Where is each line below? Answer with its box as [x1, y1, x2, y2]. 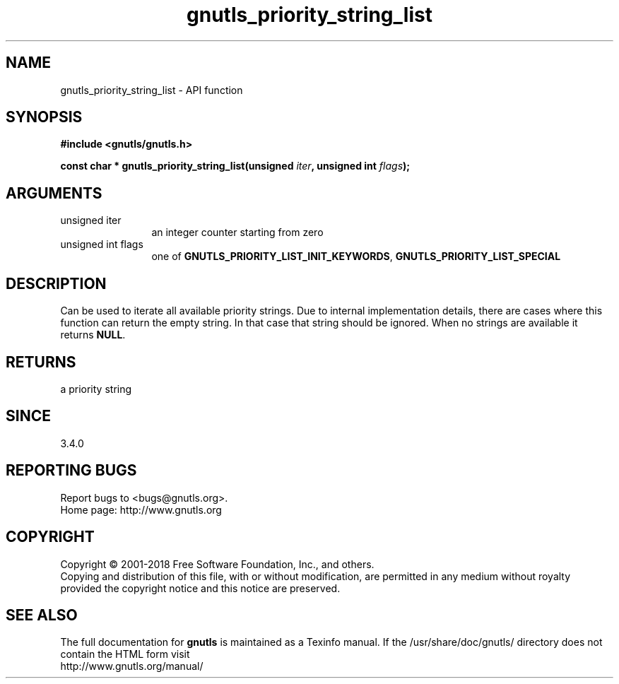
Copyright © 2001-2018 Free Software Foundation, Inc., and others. [60, 558, 375, 570]
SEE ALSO [6, 606, 78, 624]
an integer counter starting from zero [151, 226, 324, 239]
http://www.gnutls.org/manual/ [60, 660, 204, 673]
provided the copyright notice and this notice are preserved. [60, 582, 341, 594]
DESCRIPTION [6, 274, 107, 293]
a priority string [60, 382, 132, 395]
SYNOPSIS [6, 108, 83, 126]
